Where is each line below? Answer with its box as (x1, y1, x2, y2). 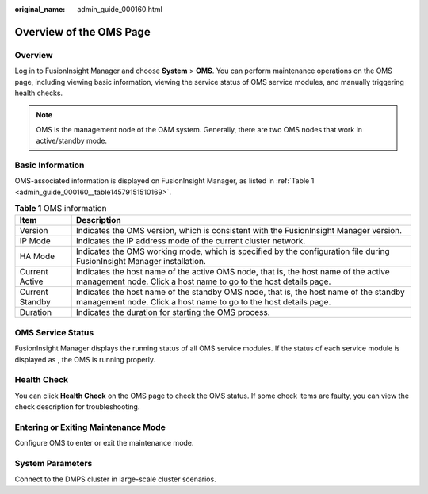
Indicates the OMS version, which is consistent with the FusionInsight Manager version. (75, 225, 403, 236)
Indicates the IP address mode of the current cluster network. (75, 236, 306, 247)
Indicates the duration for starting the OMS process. (75, 307, 270, 318)
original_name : (14, 5, 66, 13)
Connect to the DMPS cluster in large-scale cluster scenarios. (14, 474, 217, 484)
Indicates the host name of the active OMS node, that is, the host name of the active (75, 266, 390, 278)
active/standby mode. (36, 136, 107, 146)
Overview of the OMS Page (14, 25, 151, 39)
